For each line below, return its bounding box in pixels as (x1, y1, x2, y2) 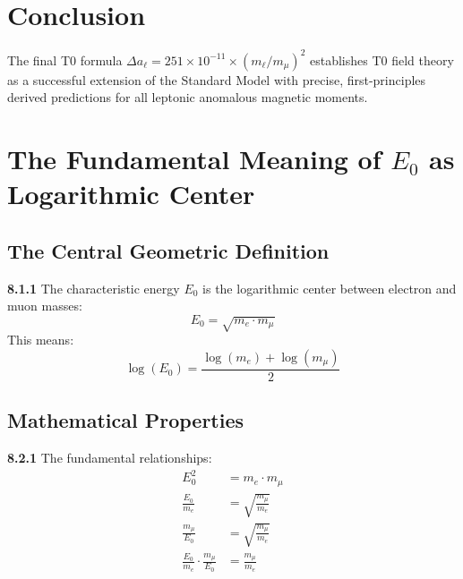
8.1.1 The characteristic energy (7, 278, 180, 297)
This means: (7, 330, 74, 349)
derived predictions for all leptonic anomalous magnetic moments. (7, 88, 368, 106)
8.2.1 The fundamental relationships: (7, 447, 212, 466)
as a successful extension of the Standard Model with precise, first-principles (7, 70, 426, 89)
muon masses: (7, 296, 82, 315)
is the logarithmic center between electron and (202, 278, 457, 297)
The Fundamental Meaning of (7, 140, 382, 176)
